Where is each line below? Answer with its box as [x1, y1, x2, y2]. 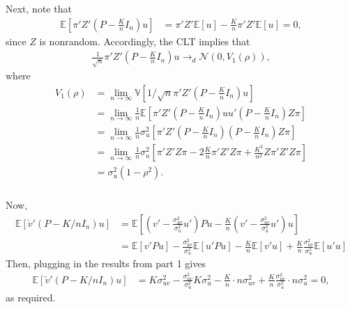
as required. [6, 290, 56, 304]
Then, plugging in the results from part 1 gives [6, 256, 206, 271]
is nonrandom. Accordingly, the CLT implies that [39, 33, 250, 48]
